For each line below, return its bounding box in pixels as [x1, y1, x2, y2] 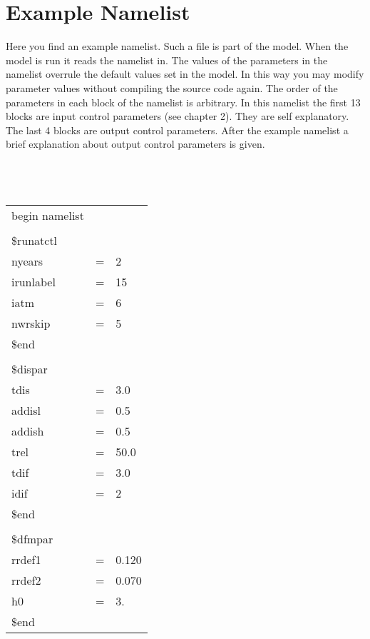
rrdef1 [11, 550, 41, 568]
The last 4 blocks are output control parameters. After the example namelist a [6, 122, 349, 137]
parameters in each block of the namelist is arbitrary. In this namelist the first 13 [6, 94, 361, 109]
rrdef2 [11, 571, 41, 588]
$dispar [11, 360, 48, 377]
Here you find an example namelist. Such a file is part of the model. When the [6, 39, 349, 54]
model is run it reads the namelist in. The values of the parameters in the [6, 52, 328, 67]
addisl [11, 401, 41, 418]
